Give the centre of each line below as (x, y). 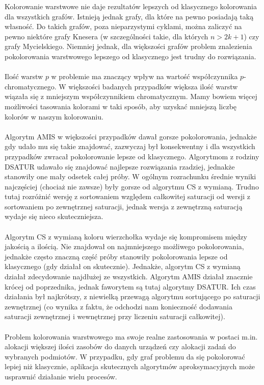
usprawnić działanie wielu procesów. (61, 376)
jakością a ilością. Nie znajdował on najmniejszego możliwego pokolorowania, (124, 246)
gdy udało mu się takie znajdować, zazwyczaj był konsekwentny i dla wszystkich (130, 146)
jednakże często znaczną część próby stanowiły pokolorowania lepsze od (116, 256)
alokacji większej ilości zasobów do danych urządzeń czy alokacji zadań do (120, 346)
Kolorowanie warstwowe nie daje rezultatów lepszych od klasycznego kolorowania (131, 6)
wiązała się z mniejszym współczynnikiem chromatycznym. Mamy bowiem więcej (131, 96)
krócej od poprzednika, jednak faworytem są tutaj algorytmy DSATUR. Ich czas (130, 286)
